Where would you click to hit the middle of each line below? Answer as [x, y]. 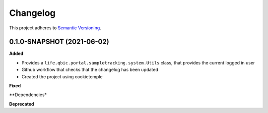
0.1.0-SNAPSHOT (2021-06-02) [59, 42]
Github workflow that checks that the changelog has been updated [90, 70]
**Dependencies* [28, 95]
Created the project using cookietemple [62, 76]
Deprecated [22, 104]
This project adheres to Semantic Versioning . [55, 28]
